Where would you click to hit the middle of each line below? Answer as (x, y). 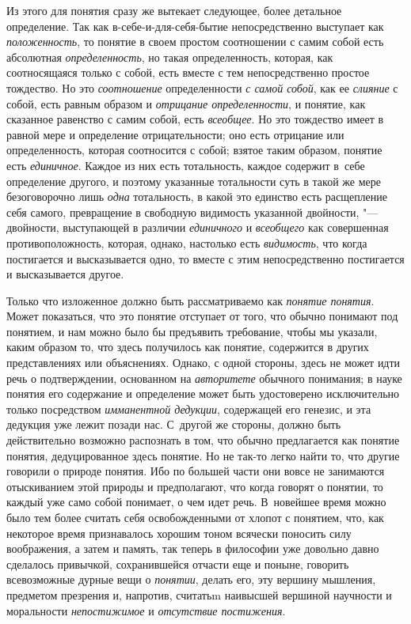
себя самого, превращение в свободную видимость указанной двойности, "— (192, 212)
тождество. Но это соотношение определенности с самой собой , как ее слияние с (202, 87)
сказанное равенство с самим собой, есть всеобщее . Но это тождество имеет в (195, 119)
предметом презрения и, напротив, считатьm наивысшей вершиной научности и (199, 594)
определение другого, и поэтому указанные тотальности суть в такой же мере (194, 181)
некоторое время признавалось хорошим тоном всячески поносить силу (179, 533)
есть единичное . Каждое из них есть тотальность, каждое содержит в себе (186, 165)
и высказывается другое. (65, 274)
